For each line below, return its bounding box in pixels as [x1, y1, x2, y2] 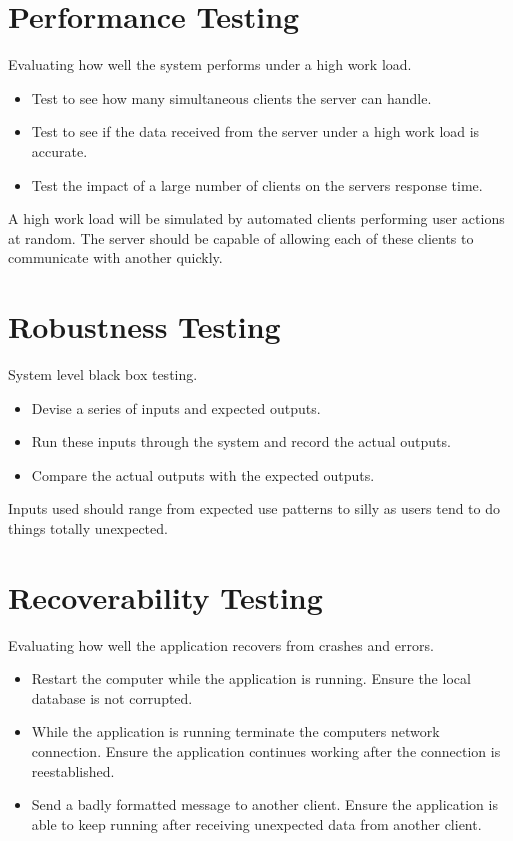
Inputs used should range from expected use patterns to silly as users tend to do [8, 498, 501, 519]
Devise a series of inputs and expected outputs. [31, 397, 321, 418]
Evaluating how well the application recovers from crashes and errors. [8, 634, 434, 655]
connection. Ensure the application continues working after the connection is [31, 741, 501, 762]
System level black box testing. [8, 364, 198, 384]
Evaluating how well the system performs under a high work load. [8, 54, 412, 75]
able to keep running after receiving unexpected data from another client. [31, 813, 482, 834]
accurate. [31, 140, 88, 161]
